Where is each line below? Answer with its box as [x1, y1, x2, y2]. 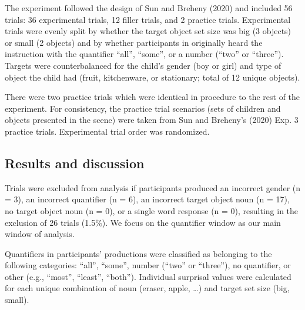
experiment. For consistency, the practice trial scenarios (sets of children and [5, 102, 281, 114]
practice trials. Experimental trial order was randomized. [5, 125, 210, 137]
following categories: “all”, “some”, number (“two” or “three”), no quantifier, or [5, 259, 291, 271]
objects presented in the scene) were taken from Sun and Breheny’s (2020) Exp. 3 [5, 114, 299, 126]
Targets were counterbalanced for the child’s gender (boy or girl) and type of [5, 59, 281, 71]
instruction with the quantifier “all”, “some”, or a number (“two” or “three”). [5, 48, 284, 60]
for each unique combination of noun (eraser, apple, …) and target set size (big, [5, 282, 290, 294]
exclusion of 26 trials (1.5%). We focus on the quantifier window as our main [5, 216, 281, 228]
